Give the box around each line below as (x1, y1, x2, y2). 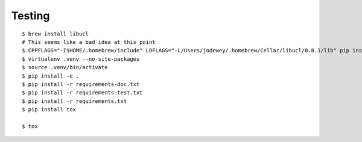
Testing (11, 9, 50, 22)
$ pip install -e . (22, 72, 80, 79)
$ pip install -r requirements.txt (22, 97, 127, 105)
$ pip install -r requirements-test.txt (22, 89, 143, 96)
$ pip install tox (22, 106, 77, 113)
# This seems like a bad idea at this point (22, 39, 156, 45)
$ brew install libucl (22, 30, 89, 37)
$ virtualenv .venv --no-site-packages (22, 55, 140, 63)
